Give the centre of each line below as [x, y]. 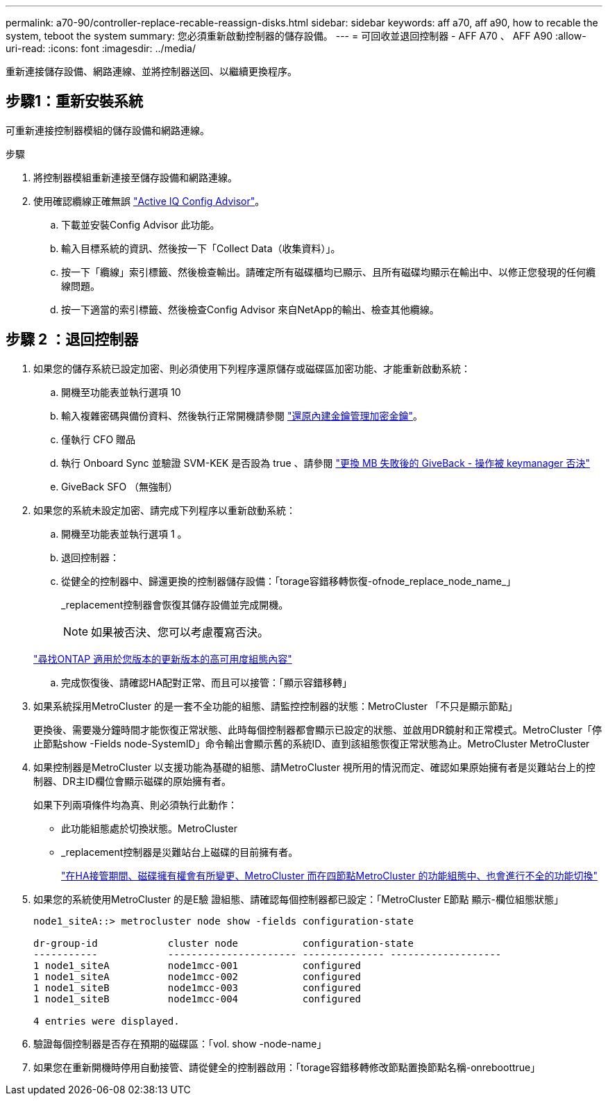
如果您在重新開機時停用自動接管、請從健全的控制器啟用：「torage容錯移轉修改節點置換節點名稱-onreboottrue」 [287, 1067]
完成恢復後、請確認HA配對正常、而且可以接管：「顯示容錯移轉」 [207, 682]
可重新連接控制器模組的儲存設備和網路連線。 [108, 130]
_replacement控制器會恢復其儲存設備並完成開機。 [175, 604]
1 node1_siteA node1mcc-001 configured [197, 965]
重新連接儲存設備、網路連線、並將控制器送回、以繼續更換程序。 [151, 71]
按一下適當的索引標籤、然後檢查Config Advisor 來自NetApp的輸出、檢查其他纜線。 [250, 309]
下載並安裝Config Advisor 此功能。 [141, 224]
